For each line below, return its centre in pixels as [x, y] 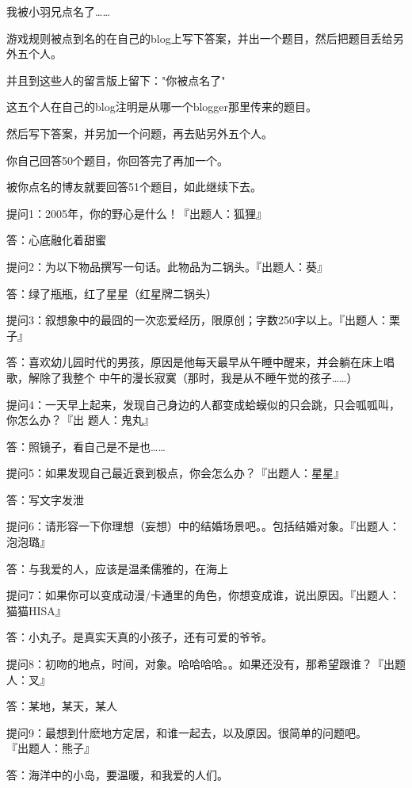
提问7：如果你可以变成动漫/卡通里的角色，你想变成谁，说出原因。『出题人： [203, 595]
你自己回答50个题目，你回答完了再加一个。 [117, 160]
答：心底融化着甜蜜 [56, 240]
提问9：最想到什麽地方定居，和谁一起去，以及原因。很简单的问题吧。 [187, 732]
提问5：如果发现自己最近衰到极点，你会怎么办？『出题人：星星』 [175, 473]
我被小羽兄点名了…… [58, 11]
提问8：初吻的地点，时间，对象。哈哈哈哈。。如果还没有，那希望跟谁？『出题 [206, 664]
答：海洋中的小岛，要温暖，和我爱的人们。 [117, 775]
